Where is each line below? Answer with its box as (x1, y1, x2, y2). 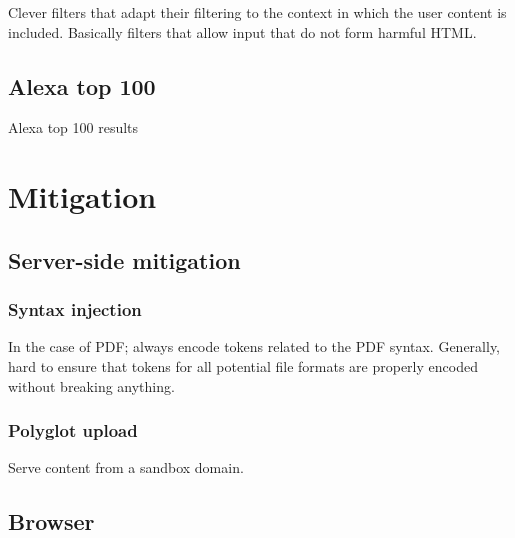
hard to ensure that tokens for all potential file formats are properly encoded (8, 355, 478, 376)
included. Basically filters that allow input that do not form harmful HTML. (8, 21, 477, 42)
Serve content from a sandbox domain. (8, 457, 244, 478)
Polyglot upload (8, 418, 138, 443)
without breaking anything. (8, 375, 175, 396)
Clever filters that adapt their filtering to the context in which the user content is (8, 2, 507, 22)
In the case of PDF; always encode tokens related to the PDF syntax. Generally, (8, 336, 501, 357)
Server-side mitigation (8, 244, 241, 275)
